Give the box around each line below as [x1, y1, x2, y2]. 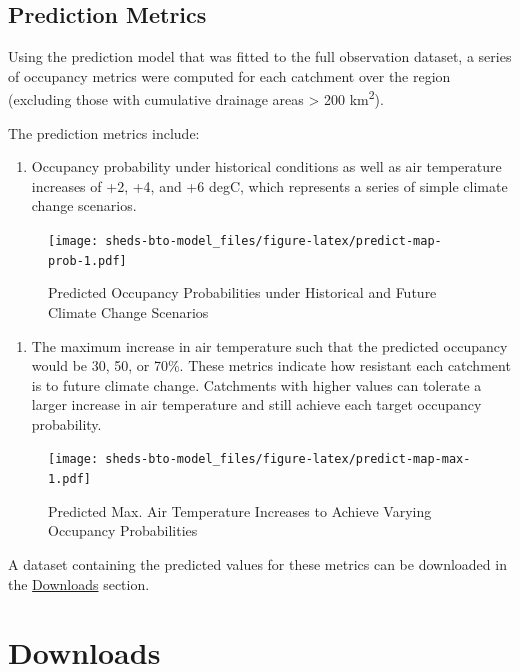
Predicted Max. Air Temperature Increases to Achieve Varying [48, 500, 432, 521]
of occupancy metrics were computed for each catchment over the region [8, 65, 451, 86]
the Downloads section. [8, 573, 150, 594]
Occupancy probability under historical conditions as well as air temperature [31, 156, 502, 177]
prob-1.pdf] [48, 253, 127, 268]
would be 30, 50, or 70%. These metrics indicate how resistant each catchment [31, 355, 511, 376]
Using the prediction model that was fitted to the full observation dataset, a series [8, 46, 512, 67]
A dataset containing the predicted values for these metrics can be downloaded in [8, 553, 507, 574]
